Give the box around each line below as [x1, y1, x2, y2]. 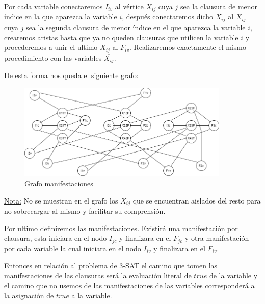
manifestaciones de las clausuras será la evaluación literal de [4, 270, 192, 281]
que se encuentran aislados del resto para [132, 195, 261, 206]
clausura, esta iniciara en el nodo [4, 233, 107, 243]
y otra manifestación [184, 233, 249, 243]
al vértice [115, 1, 144, 11]
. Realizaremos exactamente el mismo [129, 42, 246, 53]
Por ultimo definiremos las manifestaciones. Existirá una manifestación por [4, 222, 238, 233]
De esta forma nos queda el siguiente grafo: [4, 70, 139, 80]
